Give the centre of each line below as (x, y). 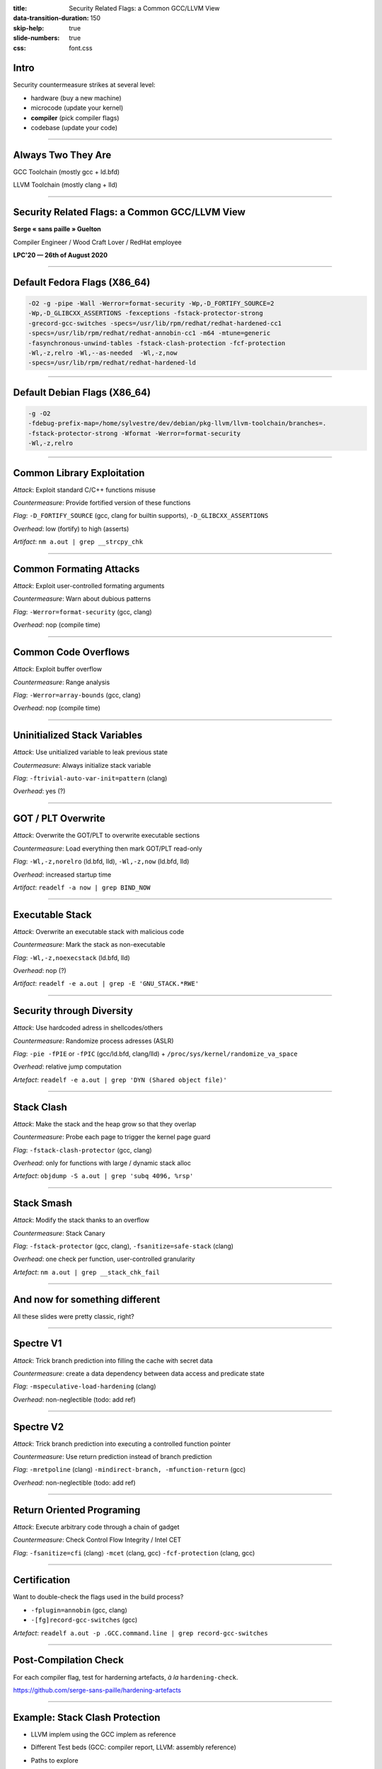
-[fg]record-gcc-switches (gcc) (84, 1620)
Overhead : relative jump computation (67, 1067)
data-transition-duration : (51, 18)
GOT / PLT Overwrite (59, 818)
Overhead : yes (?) (39, 791)
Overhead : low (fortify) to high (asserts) (71, 529)
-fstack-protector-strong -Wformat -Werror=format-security (134, 433)
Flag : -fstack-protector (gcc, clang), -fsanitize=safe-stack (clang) (123, 1246)
